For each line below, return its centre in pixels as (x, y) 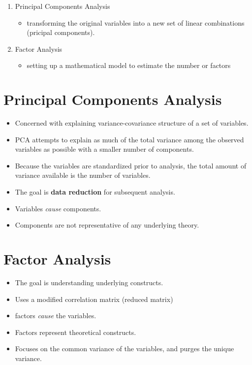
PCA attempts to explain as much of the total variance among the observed (129, 139)
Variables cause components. (58, 208)
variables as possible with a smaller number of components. (104, 149)
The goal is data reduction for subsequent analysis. (95, 192)
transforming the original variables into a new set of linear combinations (136, 22)
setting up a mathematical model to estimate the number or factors (129, 65)
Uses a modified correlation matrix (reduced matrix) (94, 299)
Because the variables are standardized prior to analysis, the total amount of (131, 165)
